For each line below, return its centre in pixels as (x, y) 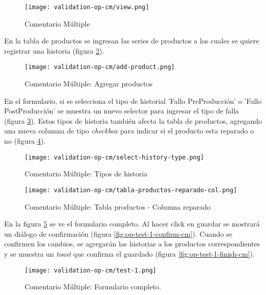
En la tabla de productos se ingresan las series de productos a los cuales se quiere (132, 41)
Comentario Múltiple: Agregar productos (88, 84)
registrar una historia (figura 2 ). (54, 50)
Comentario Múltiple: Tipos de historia (86, 174)
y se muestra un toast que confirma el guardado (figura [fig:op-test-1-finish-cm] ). (129, 253)
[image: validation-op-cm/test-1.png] (91, 270)
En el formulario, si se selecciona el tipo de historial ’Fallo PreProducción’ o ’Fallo (133, 100)
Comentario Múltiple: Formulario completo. (93, 287)
